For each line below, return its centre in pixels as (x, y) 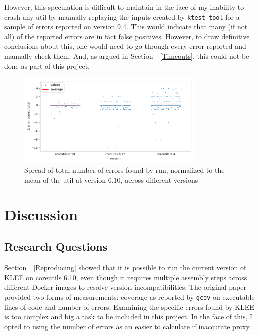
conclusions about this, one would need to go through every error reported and (125, 46)
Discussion (41, 214)
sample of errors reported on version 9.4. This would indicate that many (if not (126, 26)
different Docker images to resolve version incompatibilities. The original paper (125, 287)
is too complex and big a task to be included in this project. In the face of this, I (128, 317)
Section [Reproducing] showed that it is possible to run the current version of (125, 267)
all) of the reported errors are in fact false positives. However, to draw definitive (127, 36)
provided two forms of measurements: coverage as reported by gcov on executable (129, 297)
